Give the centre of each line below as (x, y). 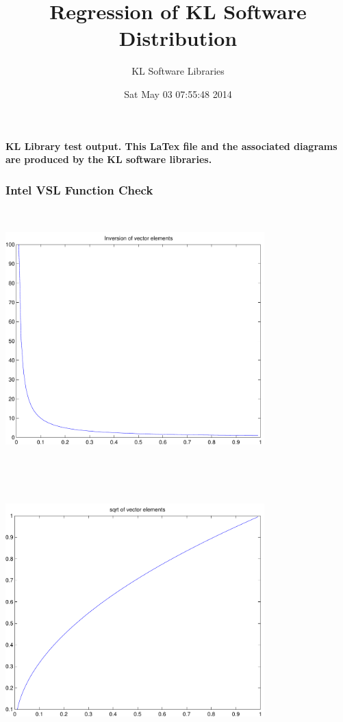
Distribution (178, 38)
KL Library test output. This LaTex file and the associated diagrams (171, 146)
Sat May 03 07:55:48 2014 (178, 94)
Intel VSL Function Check (79, 189)
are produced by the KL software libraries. (109, 159)
